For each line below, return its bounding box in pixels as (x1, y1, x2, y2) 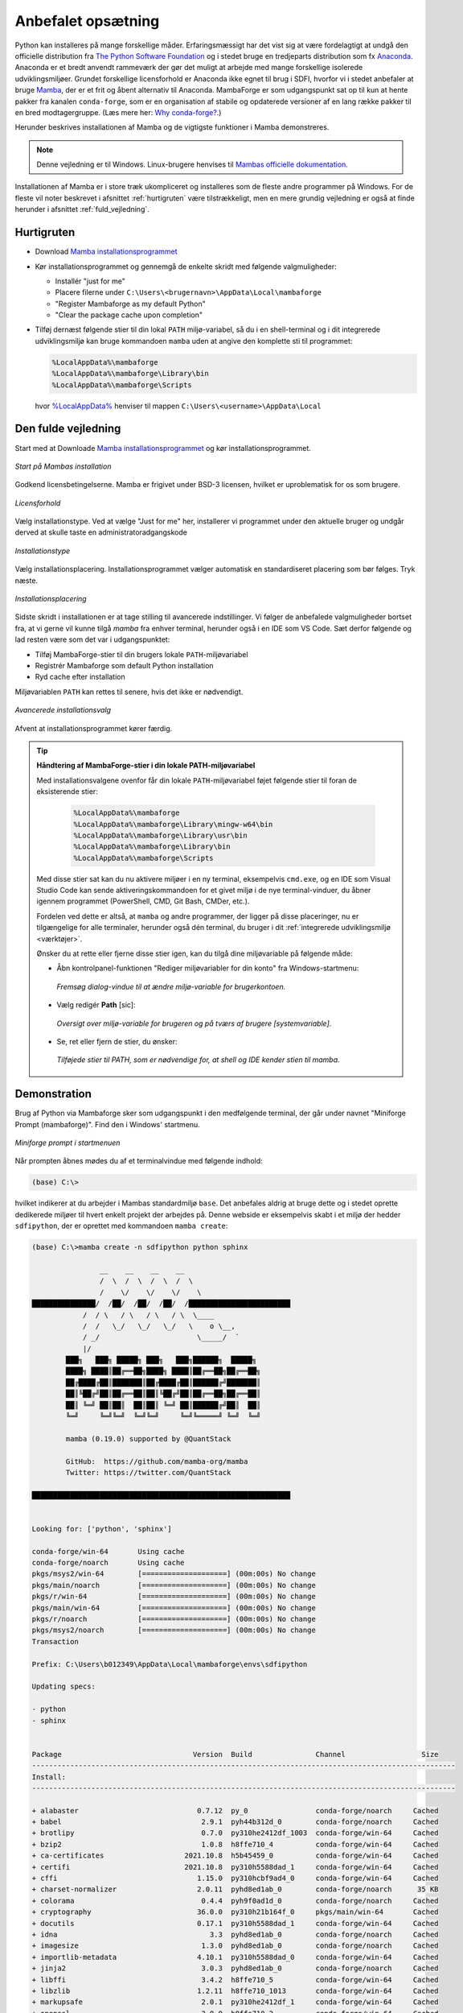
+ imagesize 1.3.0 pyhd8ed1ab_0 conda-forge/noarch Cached (31, 1941, 439, 1950)
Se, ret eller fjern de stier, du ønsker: (56, 1036, 178, 1046)
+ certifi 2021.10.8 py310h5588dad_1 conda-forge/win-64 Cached (31, 1862, 439, 1871)
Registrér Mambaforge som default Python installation (35, 661, 214, 670)
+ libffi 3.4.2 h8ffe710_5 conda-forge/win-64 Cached (31, 1975, 439, 1984)
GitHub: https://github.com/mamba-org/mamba (65, 1457, 248, 1465)
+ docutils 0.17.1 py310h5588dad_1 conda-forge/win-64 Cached (31, 1919, 439, 1928)
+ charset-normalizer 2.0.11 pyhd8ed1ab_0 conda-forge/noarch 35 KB (31, 1885, 439, 1894)
